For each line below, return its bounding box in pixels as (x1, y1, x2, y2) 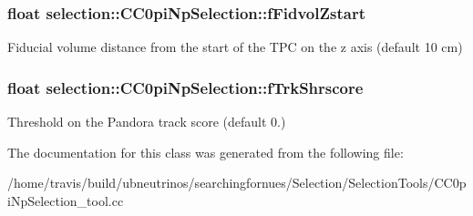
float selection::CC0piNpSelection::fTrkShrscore (7, 76, 364, 98)
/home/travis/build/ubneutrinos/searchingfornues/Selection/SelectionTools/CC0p (7, 173, 467, 192)
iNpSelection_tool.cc (7, 190, 124, 210)
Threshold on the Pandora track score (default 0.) (7, 112, 286, 131)
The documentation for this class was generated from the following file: (7, 142, 404, 161)
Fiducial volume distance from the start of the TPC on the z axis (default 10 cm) (7, 37, 463, 57)
